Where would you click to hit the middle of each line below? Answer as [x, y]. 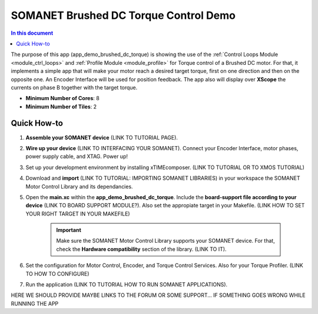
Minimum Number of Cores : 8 [62, 98]
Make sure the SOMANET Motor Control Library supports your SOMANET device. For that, [165, 241]
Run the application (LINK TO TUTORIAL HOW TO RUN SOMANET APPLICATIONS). [127, 285]
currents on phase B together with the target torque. [74, 87]
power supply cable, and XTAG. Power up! [77, 157]
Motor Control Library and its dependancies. [79, 186]
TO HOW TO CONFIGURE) [57, 273]
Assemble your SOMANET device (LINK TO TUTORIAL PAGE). [102, 137]
